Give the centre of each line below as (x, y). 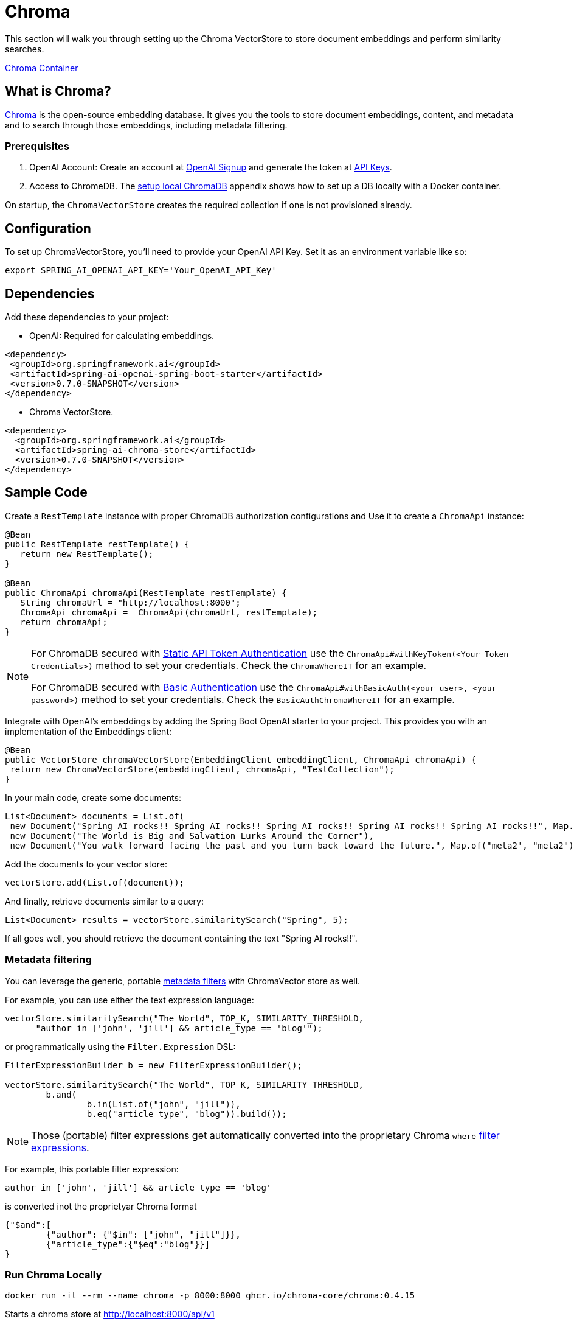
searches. (25, 49)
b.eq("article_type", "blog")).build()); (187, 1114)
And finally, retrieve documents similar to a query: (104, 901)
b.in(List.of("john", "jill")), (164, 1104)
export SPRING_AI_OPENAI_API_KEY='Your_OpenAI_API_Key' (141, 271)
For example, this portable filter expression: (92, 1169)
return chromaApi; (64, 622)
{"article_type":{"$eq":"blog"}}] (128, 1244)
